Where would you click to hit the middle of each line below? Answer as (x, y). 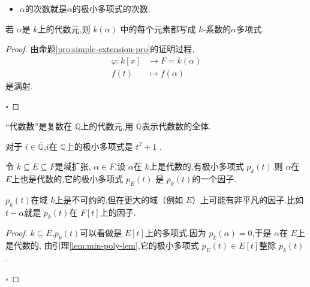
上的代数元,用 (107, 126)
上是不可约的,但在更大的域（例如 (119, 199)
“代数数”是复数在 (39, 126)
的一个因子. (214, 179)
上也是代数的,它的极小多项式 (67, 179)
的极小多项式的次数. (111, 8)
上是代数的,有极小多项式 (196, 166)
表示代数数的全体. (177, 126)
